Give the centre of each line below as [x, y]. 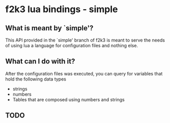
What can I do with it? [40, 61]
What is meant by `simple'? [49, 28]
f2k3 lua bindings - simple [62, 9]
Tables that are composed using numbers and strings [68, 99]
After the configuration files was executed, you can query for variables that [84, 73]
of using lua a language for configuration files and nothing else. [72, 46]
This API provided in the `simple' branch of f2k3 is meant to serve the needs [85, 40]
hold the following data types [36, 79]
